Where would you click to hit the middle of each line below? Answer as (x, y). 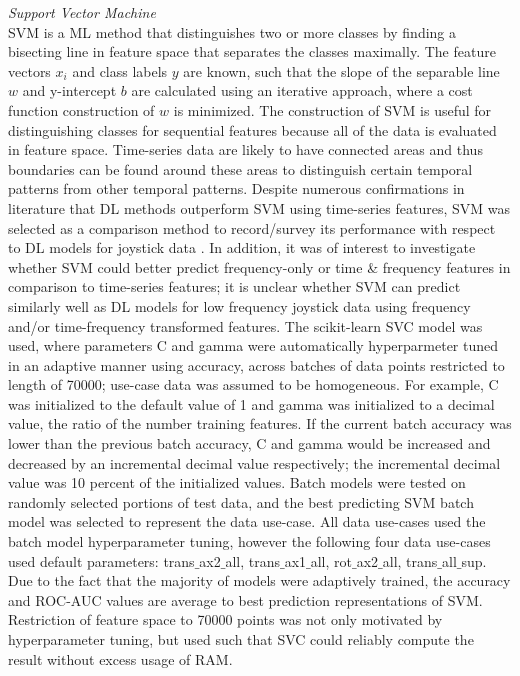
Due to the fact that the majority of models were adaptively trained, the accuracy (259, 580)
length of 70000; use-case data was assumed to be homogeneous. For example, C (253, 384)
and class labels (120, 70)
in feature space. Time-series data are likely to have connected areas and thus (245, 149)
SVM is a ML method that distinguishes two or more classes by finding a (232, 31)
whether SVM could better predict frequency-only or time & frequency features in (259, 266)
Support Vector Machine (82, 12)
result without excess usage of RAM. (120, 658)
